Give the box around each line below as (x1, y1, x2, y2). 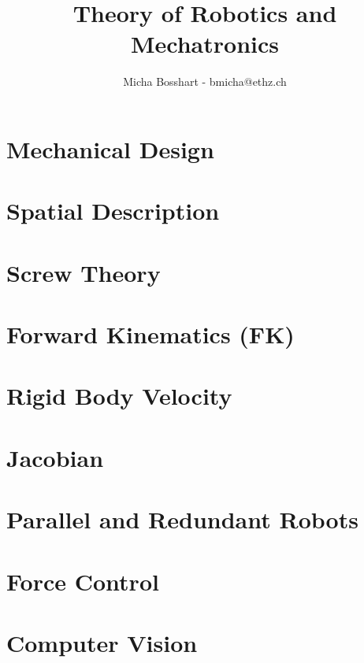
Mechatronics (130, 28, 280, 60)
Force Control (6, 565, 159, 597)
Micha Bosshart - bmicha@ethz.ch (123, 73, 287, 90)
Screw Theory (6, 256, 161, 288)
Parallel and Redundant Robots (6, 503, 358, 535)
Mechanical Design (6, 132, 214, 165)
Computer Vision (6, 626, 198, 658)
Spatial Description (6, 194, 220, 227)
